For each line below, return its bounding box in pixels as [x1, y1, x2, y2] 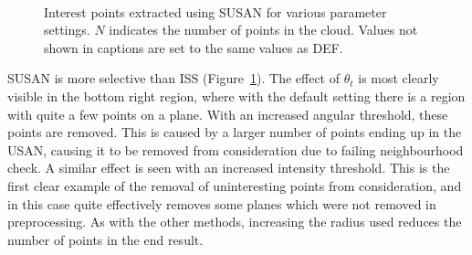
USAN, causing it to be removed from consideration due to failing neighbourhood [7, 140, 464, 159]
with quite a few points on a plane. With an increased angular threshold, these [7, 104, 448, 123]
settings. [44, 20, 90, 39]
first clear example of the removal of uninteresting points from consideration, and [7, 175, 462, 195]
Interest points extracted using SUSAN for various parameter [44, 2, 387, 21]
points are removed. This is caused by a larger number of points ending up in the [7, 122, 462, 142]
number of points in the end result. [7, 229, 204, 249]
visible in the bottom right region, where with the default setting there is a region [7, 86, 466, 105]
